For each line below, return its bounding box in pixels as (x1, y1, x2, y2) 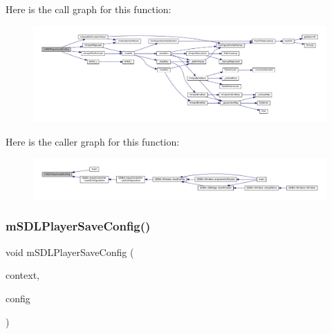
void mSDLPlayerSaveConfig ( (6, 244, 134, 259)
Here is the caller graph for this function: (6, 134, 180, 148)
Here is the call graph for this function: (6, 2, 172, 16)
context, (6, 268, 39, 282)
